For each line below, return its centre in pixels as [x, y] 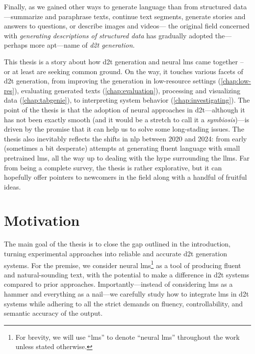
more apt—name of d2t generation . [82, 45]
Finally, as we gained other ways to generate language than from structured [118, 6]
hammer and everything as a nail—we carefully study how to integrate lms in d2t [127, 294]
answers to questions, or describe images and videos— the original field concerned [127, 26]
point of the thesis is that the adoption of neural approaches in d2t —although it [125, 109]
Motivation [42, 220]
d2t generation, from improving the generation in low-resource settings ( [113, 81]
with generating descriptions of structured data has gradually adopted [109, 35]
